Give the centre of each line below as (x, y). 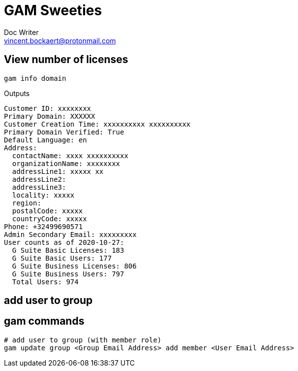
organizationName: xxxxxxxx (66, 163)
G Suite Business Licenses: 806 (74, 266)
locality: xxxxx (43, 195)
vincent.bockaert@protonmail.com (60, 40)
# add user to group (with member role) (83, 340)
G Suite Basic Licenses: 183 (68, 250)
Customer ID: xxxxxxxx (48, 108)
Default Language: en (45, 140)
